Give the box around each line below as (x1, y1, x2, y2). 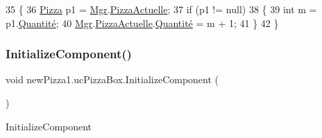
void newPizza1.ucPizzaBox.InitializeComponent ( (6, 72, 219, 87)
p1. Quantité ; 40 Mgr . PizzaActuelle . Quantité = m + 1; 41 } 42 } (6, 15, 279, 30)
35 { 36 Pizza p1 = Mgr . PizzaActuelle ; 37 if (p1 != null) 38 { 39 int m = (6, 2, 317, 16)
